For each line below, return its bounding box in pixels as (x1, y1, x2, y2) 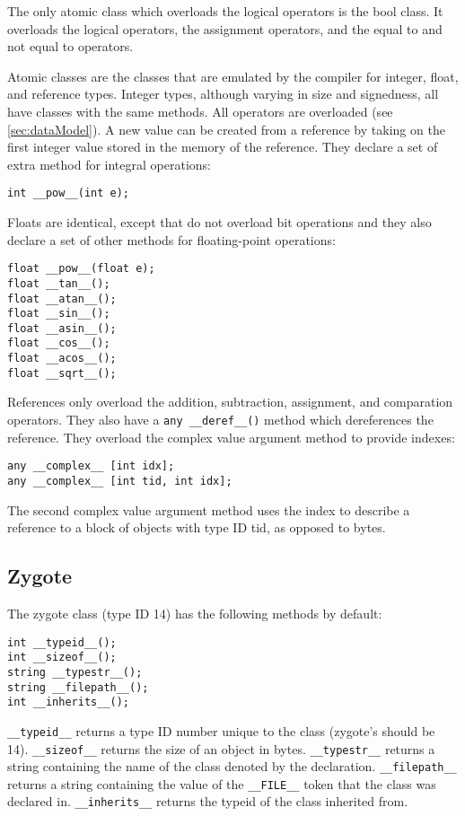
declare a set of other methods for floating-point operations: (7, 230, 336, 249)
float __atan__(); (7, 292, 117, 305)
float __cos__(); (7, 337, 110, 350)
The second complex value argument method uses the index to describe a (7, 500, 410, 519)
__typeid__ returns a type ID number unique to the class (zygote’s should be (7, 721, 435, 740)
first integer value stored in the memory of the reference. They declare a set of (7, 137, 438, 156)
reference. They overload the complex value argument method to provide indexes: (7, 427, 455, 446)
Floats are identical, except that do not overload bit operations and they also (7, 213, 432, 231)
